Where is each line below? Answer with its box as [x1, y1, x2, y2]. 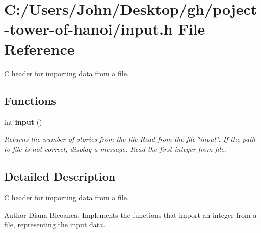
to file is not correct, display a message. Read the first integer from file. [4, 143, 226, 154]
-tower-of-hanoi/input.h [4, 18, 173, 39]
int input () [4, 116, 42, 127]
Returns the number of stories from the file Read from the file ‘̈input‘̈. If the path [4, 133, 255, 144]
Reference [4, 38, 75, 59]
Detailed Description [4, 168, 116, 184]
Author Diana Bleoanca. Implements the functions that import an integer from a [4, 209, 257, 220]
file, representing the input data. [4, 219, 106, 230]
